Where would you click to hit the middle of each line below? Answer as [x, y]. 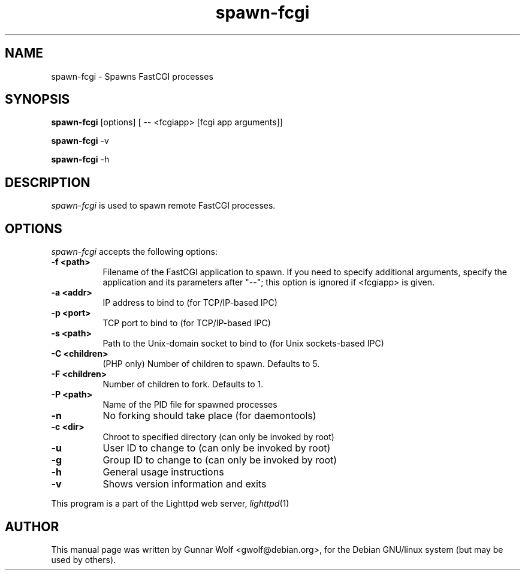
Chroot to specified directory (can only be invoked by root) [218, 437]
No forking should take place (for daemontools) [209, 416]
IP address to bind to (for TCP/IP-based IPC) [190, 303]
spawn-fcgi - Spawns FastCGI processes [132, 76]
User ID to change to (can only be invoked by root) [217, 448]
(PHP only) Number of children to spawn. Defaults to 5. [211, 364]
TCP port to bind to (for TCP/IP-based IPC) [187, 323]
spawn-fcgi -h [80, 159]
